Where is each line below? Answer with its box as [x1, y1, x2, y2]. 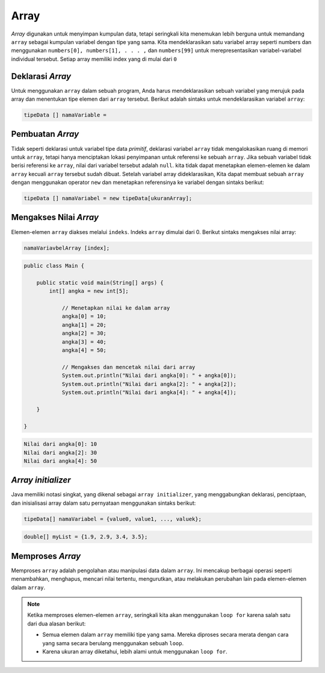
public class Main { [23, 262, 84, 270]
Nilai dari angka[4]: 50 [23, 457, 97, 464]
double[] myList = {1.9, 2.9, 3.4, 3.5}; [23, 534, 148, 540]
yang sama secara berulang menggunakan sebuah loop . [42, 639, 184, 646]
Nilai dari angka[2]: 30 [23, 449, 97, 456]
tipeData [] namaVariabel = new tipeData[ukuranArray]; [23, 195, 193, 202]
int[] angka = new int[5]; [49, 288, 129, 295]
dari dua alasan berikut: [27, 620, 86, 627]
